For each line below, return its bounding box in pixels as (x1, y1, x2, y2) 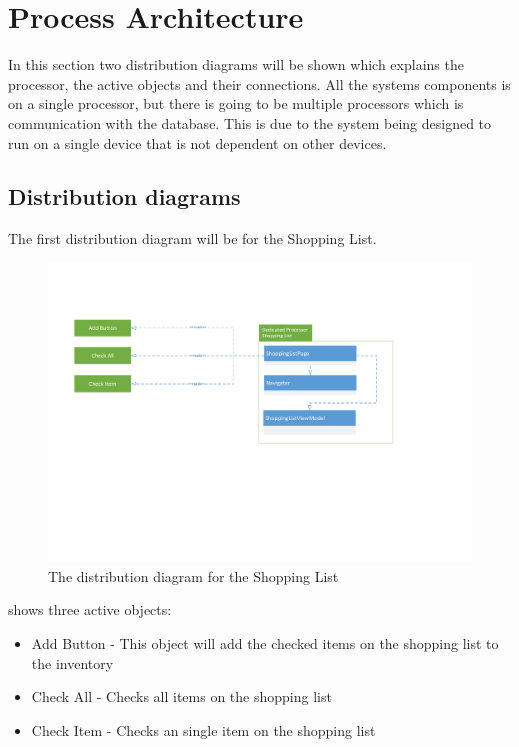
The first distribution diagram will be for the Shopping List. (8, 228, 377, 249)
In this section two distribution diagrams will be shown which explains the (8, 54, 464, 75)
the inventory (31, 652, 114, 673)
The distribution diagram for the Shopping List (48, 565, 339, 586)
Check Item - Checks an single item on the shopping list (31, 719, 376, 740)
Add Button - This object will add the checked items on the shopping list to (31, 633, 499, 654)
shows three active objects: (8, 599, 172, 620)
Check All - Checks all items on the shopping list (31, 686, 332, 707)
